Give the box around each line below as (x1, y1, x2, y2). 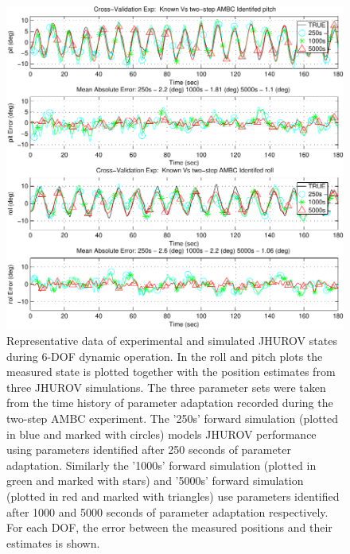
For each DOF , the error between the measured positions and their (6, 519, 332, 536)
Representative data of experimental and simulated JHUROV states (6, 332, 337, 348)
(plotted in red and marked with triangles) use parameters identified (6, 487, 340, 504)
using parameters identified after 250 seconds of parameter (6, 441, 291, 458)
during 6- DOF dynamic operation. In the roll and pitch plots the (6, 347, 323, 364)
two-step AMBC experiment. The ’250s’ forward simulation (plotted (6, 409, 339, 426)
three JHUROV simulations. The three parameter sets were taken (6, 378, 326, 395)
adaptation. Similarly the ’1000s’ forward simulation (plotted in (6, 456, 317, 473)
